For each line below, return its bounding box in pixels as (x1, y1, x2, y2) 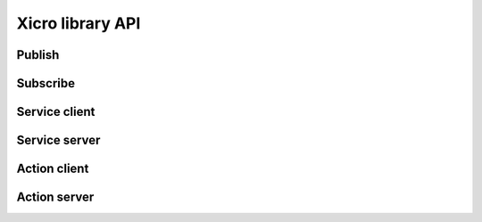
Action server (16, 190, 95, 205)
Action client (16, 161, 89, 177)
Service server (16, 133, 101, 148)
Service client (16, 104, 96, 119)
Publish (16, 47, 60, 62)
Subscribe (16, 76, 76, 91)
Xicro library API (16, 13, 141, 33)
